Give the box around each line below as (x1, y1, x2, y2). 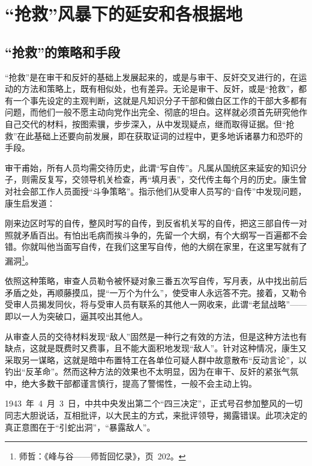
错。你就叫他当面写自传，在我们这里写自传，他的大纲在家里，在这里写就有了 (5, 240, 307, 253)
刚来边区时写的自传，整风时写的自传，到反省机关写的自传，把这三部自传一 (5, 217, 299, 229)
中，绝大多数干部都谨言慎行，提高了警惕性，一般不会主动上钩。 (5, 377, 257, 389)
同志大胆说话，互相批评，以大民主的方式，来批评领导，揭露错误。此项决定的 (5, 409, 307, 422)
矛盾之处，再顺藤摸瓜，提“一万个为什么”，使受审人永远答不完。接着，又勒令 (5, 286, 307, 298)
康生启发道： (5, 196, 55, 209)
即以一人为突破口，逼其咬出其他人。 (5, 309, 148, 322)
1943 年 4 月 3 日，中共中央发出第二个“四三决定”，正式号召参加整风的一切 (5, 397, 303, 410)
